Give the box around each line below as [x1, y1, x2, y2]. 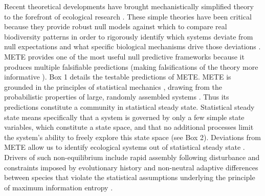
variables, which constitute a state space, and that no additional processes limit [4, 122, 254, 132]
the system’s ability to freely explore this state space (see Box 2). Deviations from [4, 131, 261, 142]
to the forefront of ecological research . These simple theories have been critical [4, 11, 252, 22]
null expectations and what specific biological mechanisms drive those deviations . [4, 41, 261, 52]
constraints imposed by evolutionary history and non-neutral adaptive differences [4, 162, 258, 172]
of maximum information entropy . [4, 182, 113, 192]
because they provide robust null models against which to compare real [4, 21, 227, 32]
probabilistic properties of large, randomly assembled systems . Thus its [4, 91, 229, 102]
